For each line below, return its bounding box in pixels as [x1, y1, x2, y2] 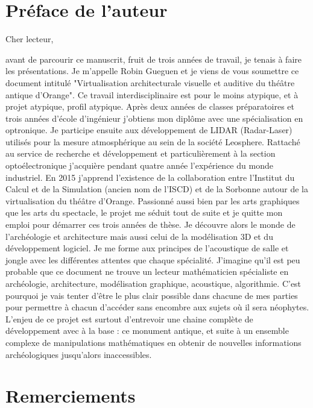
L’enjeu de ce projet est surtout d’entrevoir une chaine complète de [5, 312, 253, 325]
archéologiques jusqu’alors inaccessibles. [5, 348, 152, 360]
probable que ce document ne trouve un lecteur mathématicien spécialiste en [5, 265, 289, 278]
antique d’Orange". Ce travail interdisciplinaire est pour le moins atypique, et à [5, 88, 299, 101]
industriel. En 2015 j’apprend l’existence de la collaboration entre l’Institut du [5, 171, 295, 183]
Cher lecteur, [5, 33, 54, 45]
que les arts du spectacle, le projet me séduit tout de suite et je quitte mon [5, 206, 283, 219]
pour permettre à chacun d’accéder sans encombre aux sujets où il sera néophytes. [5, 301, 309, 313]
